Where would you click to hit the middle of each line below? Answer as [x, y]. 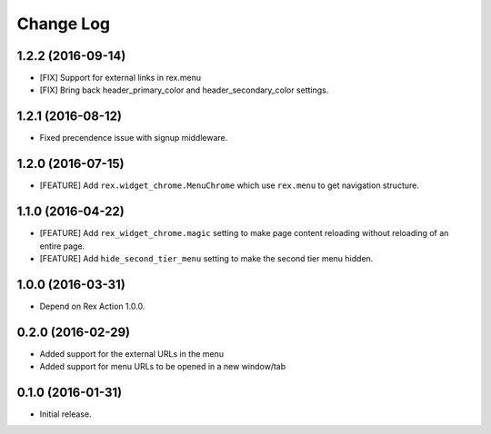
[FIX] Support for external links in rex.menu [120, 78]
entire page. [62, 246]
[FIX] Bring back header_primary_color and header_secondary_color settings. [184, 90]
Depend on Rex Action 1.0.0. [92, 306]
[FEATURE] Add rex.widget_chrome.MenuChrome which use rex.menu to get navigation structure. [230, 185]
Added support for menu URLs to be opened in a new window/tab [163, 367]
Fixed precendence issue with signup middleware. [134, 138]
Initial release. [65, 414]
